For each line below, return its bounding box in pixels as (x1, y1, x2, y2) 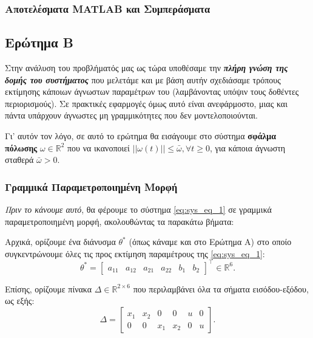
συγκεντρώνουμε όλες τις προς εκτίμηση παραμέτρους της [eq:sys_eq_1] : (5, 247, 265, 260)
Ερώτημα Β (5, 33, 73, 52)
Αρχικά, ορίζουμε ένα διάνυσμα (5, 235, 116, 248)
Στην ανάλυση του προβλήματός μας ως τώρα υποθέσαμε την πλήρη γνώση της (5, 61, 288, 74)
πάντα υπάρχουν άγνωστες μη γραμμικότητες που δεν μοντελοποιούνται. (5, 109, 258, 122)
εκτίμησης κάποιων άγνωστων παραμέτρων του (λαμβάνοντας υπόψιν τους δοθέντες (5, 85, 299, 98)
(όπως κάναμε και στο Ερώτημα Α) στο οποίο (129, 235, 292, 248)
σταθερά (5, 153, 34, 166)
